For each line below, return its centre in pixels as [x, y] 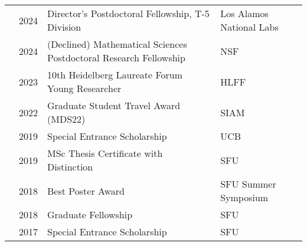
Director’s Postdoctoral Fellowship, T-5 [128, 13]
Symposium [244, 197]
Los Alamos [244, 13]
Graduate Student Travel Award [114, 105]
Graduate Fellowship [90, 214]
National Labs [249, 27]
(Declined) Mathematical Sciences [117, 44]
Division [64, 27]
